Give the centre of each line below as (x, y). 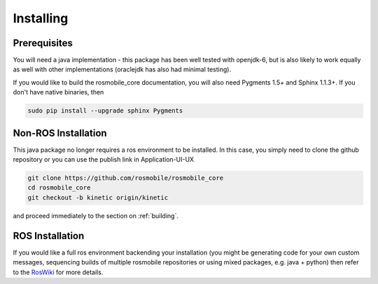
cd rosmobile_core (59, 188)
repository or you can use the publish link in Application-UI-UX (104, 159)
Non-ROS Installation (60, 133)
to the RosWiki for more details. (58, 272)
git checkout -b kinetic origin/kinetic (98, 197)
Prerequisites (43, 43)
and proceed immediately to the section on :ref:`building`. (96, 215)
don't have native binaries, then (58, 92)
